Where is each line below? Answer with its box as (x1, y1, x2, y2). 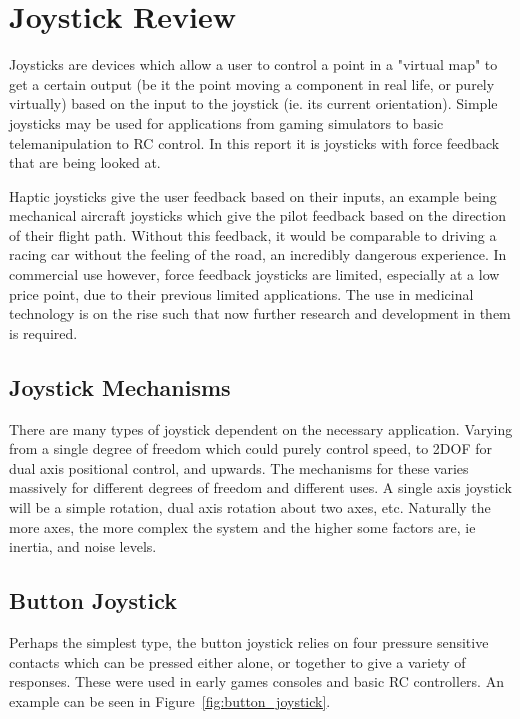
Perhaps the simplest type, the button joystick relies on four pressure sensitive (9, 632, 489, 652)
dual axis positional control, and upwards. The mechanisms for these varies (9, 457, 469, 478)
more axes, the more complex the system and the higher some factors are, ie (9, 516, 476, 537)
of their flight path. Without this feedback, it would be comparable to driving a (9, 224, 497, 245)
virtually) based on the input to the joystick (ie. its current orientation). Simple (9, 93, 498, 114)
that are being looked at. (9, 152, 161, 173)
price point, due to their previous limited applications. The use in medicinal (9, 283, 474, 304)
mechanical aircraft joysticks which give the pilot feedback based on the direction (9, 205, 506, 226)
